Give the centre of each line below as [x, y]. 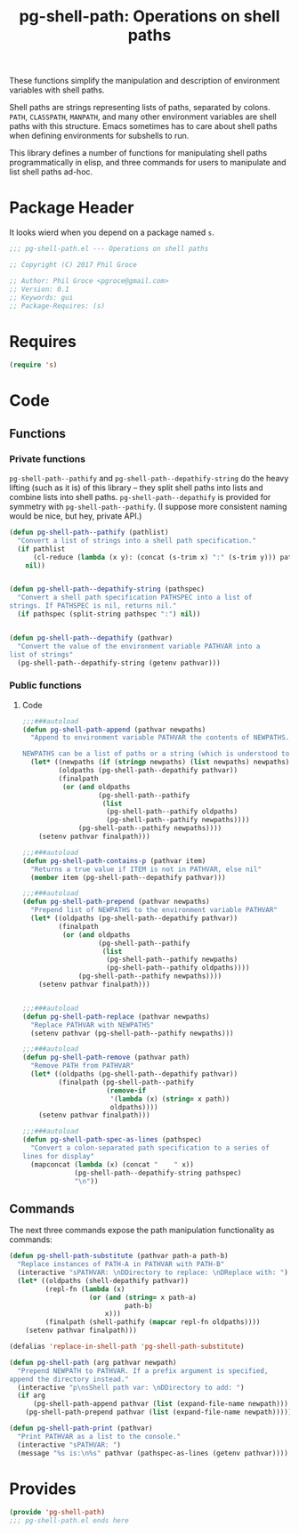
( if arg [32, 1396]
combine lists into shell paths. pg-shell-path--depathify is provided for [140, 497]
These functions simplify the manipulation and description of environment [145, 81]
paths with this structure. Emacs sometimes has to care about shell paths [143, 126]
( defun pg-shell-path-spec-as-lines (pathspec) [112, 1140]
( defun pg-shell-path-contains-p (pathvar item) [114, 860]
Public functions [45, 685]
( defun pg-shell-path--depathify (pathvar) [91, 638]
